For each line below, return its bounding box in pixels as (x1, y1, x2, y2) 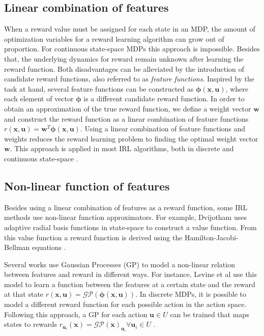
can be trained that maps (170, 309, 249, 319)
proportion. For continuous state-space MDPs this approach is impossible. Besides (4, 43, 260, 54)
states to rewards (4, 319, 57, 329)
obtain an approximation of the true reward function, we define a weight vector (4, 103, 251, 114)
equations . (32, 242, 66, 253)
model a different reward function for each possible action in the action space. (4, 299, 247, 310)
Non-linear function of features (4, 178, 170, 193)
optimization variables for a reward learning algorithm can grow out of (4, 33, 224, 44)
